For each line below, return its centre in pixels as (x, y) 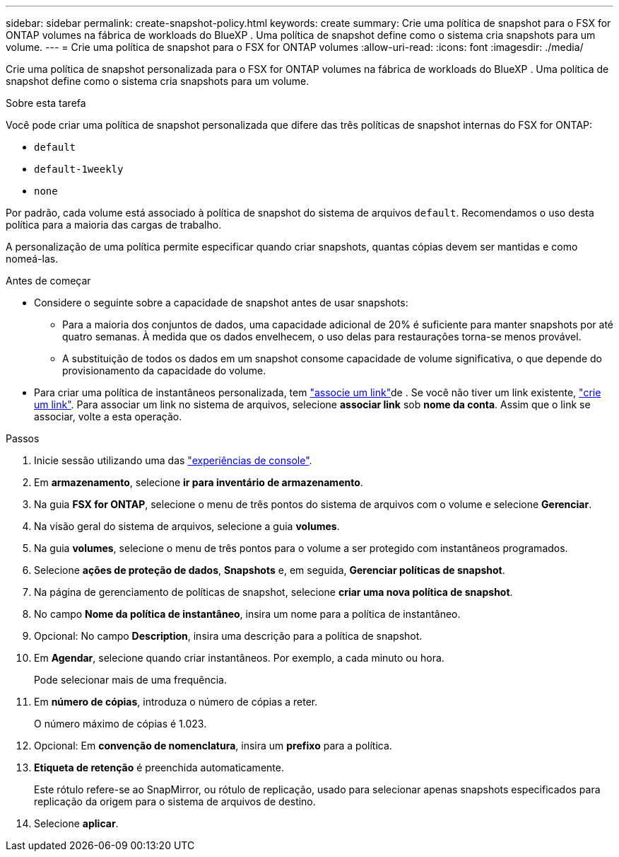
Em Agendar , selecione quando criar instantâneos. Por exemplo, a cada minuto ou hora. (239, 658)
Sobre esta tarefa (46, 103)
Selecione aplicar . (76, 823)
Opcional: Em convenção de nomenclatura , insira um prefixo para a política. (213, 746)
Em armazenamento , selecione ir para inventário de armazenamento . (199, 482)
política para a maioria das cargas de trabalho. (114, 225)
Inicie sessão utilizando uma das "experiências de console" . (173, 460)
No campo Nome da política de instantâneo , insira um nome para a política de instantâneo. (247, 614)
